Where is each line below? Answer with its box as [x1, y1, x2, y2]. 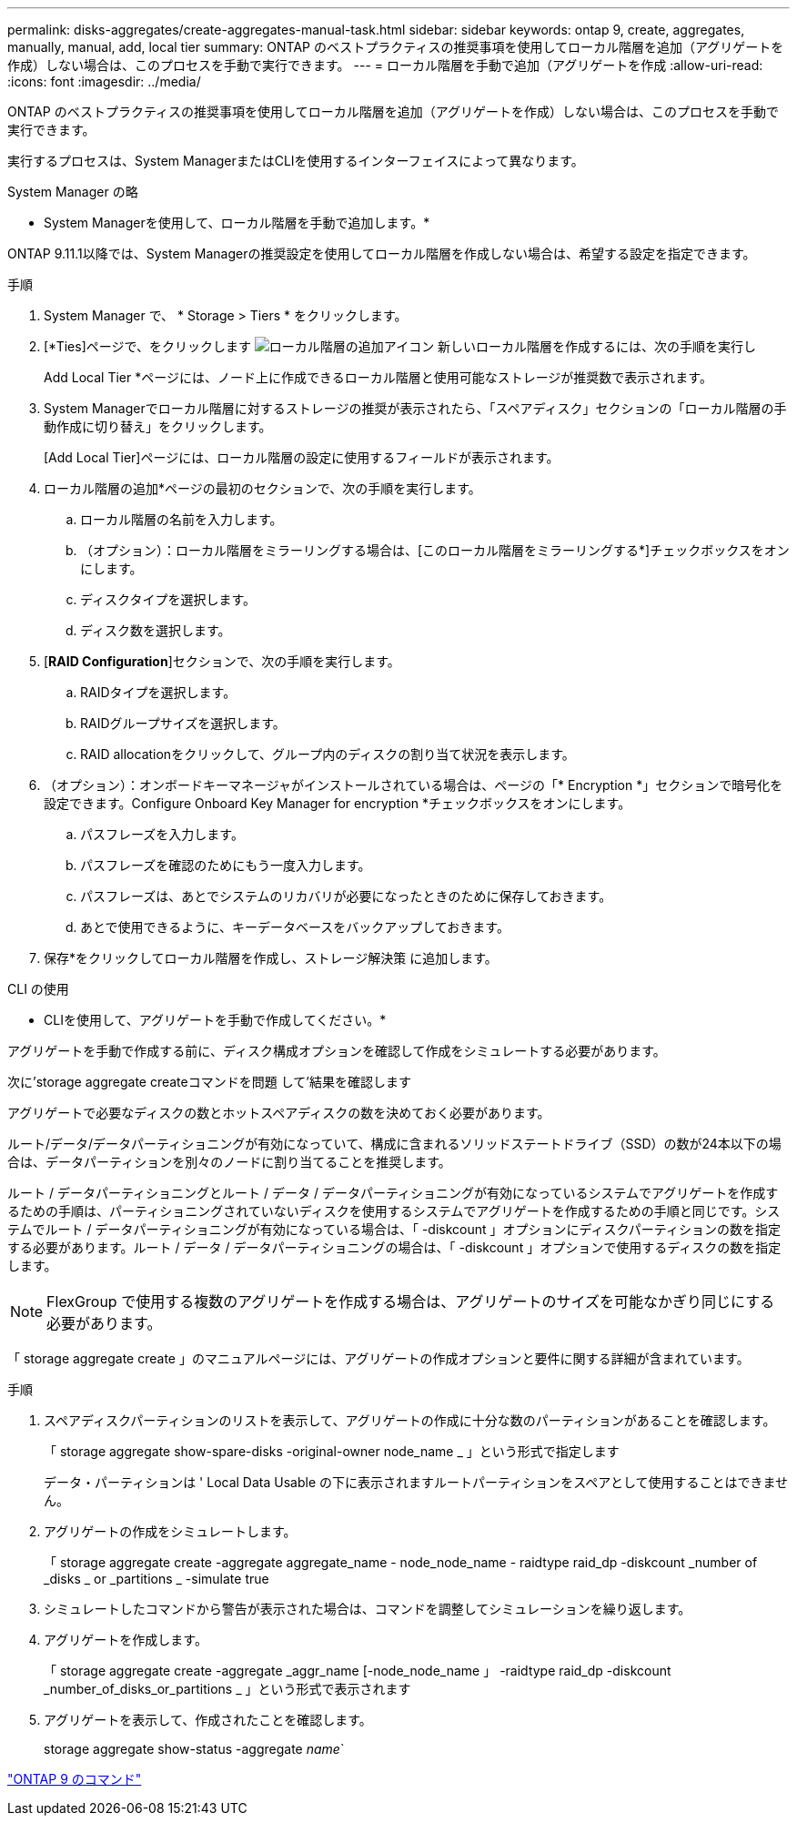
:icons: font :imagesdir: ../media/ [7, 74, 201, 89]
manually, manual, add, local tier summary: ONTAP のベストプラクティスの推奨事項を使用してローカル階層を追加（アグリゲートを [7, 39, 784, 55]
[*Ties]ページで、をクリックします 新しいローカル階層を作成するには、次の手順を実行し [44, 339, 757, 354]
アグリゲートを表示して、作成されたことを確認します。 [44, 1712, 372, 1727]
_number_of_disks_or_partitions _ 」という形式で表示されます [44, 1681, 411, 1696]
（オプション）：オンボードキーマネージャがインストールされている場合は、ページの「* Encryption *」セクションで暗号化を [44, 777, 783, 793]
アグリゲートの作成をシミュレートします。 [44, 1524, 297, 1539]
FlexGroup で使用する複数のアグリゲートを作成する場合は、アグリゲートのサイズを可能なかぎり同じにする [46, 1292, 775, 1311]
